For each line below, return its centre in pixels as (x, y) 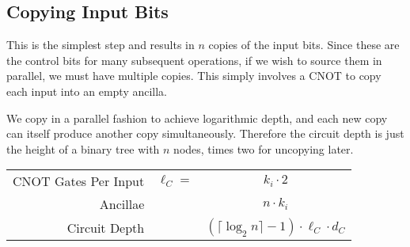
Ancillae (122, 204)
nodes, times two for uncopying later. (264, 148)
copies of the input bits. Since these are (304, 45)
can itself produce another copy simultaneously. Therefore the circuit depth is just (205, 133)
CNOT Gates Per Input (79, 181)
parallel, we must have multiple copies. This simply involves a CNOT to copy (194, 76)
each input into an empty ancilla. (87, 91)
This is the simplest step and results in (101, 45)
